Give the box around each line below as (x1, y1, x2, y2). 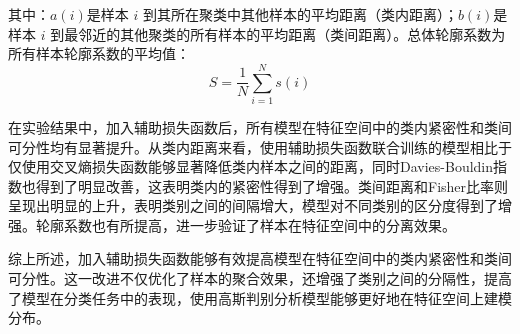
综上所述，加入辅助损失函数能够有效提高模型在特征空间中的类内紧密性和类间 (8, 248, 512, 269)
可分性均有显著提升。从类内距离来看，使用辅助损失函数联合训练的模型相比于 (8, 136, 512, 157)
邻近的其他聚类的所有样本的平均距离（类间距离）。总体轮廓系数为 (78, 23, 506, 44)
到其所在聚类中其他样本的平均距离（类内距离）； (142, 4, 458, 24)
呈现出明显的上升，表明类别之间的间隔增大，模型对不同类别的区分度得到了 (8, 195, 498, 216)
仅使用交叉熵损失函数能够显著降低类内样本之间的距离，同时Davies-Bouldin (8, 156, 494, 177)
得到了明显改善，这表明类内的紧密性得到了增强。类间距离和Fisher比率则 (35, 175, 509, 196)
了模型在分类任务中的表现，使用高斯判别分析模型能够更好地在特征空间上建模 (8, 287, 512, 308)
